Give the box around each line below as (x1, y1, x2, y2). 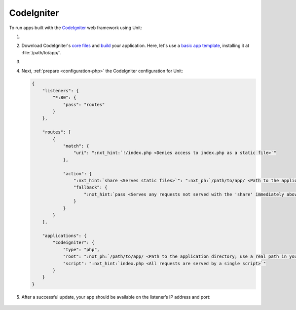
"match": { (63, 143, 90, 149)
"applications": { (42, 233, 87, 239)
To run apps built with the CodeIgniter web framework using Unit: (9, 25, 143, 31)
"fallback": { (73, 185, 108, 190)
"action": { (63, 171, 92, 176)
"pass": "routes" (63, 102, 105, 107)
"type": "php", (63, 247, 100, 252)
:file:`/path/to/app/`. (21, 49, 62, 55)
